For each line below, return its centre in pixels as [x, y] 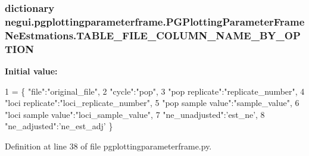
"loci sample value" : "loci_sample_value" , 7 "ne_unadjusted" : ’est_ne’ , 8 [135, 114]
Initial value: [31, 71]
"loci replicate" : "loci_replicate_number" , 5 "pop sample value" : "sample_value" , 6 [152, 103]
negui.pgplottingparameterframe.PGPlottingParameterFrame [155, 21]
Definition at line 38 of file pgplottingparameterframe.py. [108, 146]
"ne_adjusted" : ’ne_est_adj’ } [59, 126]
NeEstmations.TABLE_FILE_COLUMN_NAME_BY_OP [153, 35]
